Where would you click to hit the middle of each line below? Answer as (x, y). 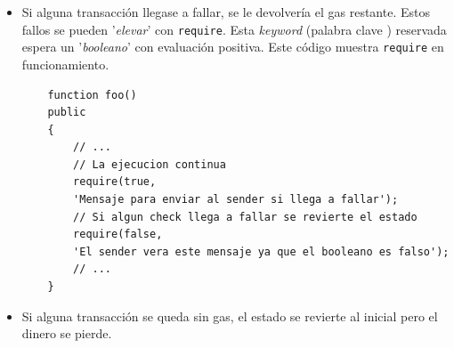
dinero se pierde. (67, 333)
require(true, (115, 182)
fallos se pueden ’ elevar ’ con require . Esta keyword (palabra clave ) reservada (234, 29)
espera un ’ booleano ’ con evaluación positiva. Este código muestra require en (233, 47)
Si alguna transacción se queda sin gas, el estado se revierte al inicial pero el (230, 316)
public (67, 113)
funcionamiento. (65, 64)
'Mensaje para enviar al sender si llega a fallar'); (236, 200)
